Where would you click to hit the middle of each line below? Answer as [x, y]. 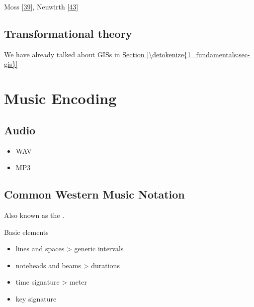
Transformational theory [68, 33]
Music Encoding [60, 98]
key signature [36, 298]
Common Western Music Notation [94, 194]
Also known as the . [34, 215]
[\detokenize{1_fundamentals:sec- [198, 54]
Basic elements [26, 232]
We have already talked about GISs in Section [74, 54]
